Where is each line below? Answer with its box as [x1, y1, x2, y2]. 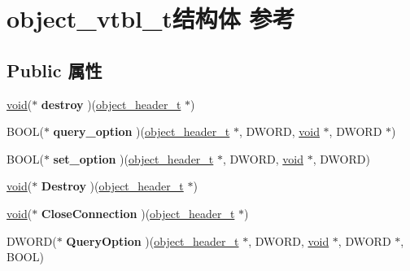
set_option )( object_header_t [53, 150, 214, 167]
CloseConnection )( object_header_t [41, 204, 235, 221]
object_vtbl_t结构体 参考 [7, 2, 295, 35]
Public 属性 [7, 57, 102, 82]
